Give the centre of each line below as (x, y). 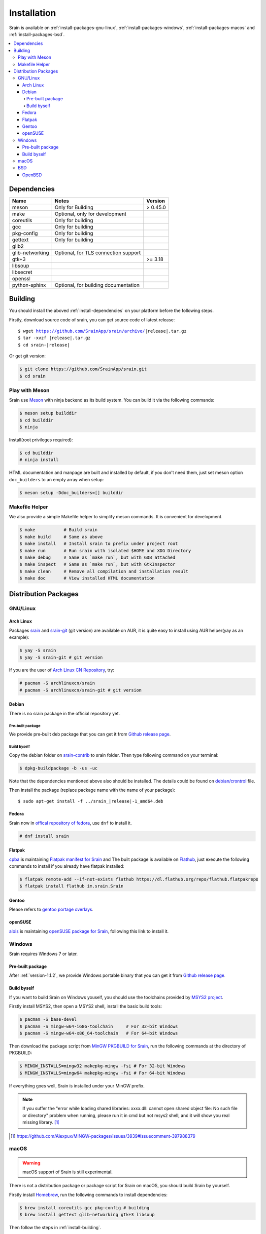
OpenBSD (32, 175)
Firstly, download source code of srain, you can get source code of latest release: (92, 320)
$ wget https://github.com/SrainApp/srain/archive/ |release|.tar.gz (102, 331)
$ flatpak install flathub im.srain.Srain (71, 886)
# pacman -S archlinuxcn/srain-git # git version (81, 690)
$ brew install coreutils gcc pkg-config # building (84, 1208)
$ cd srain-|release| (44, 345)
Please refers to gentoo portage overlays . (51, 909)
